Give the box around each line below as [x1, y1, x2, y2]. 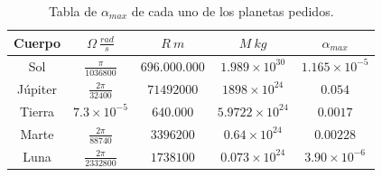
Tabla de [48, 2, 98, 20]
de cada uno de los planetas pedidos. [131, 2, 334, 20]
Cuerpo [14, 33, 61, 51]
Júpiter [17, 79, 57, 98]
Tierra [19, 101, 55, 120]
